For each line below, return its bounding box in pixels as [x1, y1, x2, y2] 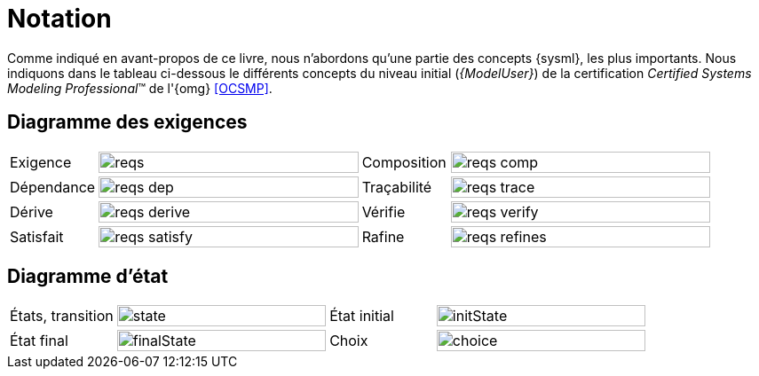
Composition [361, 153, 447, 171]
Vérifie [361, 202, 406, 221]
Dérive [10, 202, 53, 221]
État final [10, 332, 68, 350]
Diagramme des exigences [7, 111, 248, 134]
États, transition [10, 307, 114, 325]
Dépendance [10, 177, 96, 196]
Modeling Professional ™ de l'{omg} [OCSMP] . [7, 80, 273, 96]
